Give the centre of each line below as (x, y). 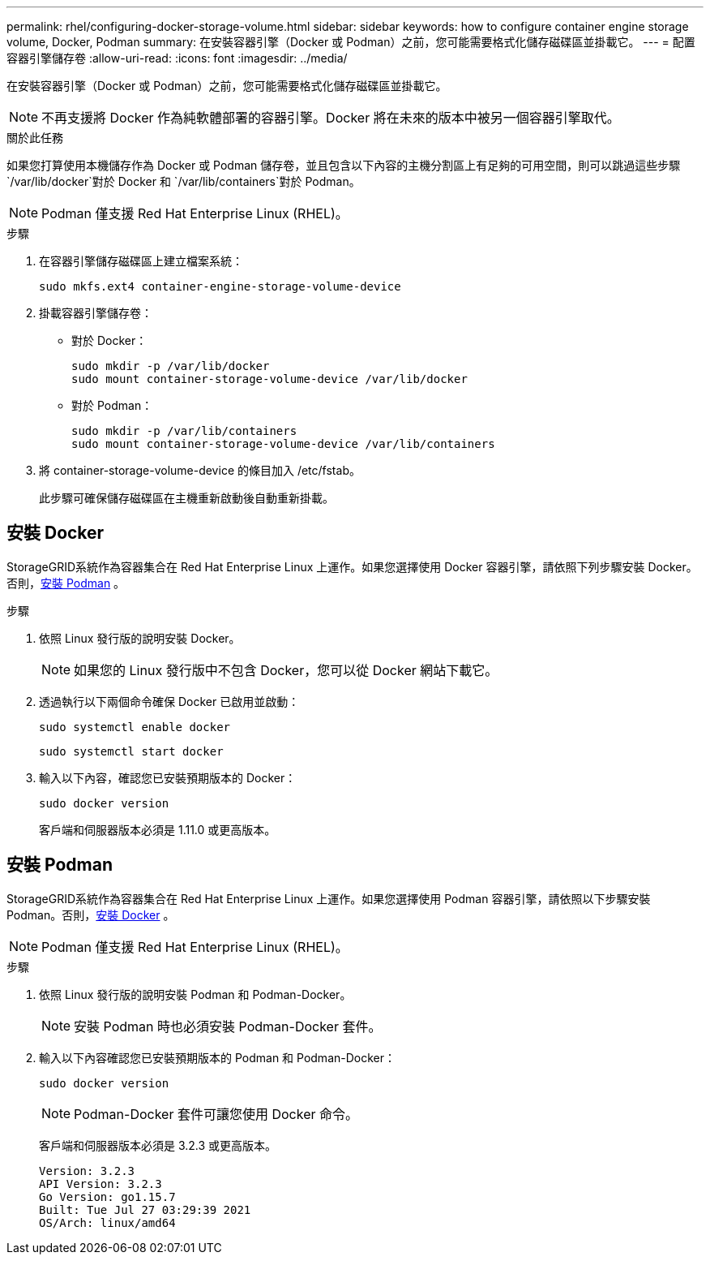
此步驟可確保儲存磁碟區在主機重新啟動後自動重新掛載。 (186, 498)
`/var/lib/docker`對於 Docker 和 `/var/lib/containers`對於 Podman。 (184, 181)
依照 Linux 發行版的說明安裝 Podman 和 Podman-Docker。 (195, 994)
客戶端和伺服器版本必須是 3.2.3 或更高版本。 (158, 1145)
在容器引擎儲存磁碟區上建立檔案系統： (141, 261)
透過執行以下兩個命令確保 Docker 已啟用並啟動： (169, 701)
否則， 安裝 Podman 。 (66, 583)
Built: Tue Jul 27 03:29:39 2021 (145, 1209)
